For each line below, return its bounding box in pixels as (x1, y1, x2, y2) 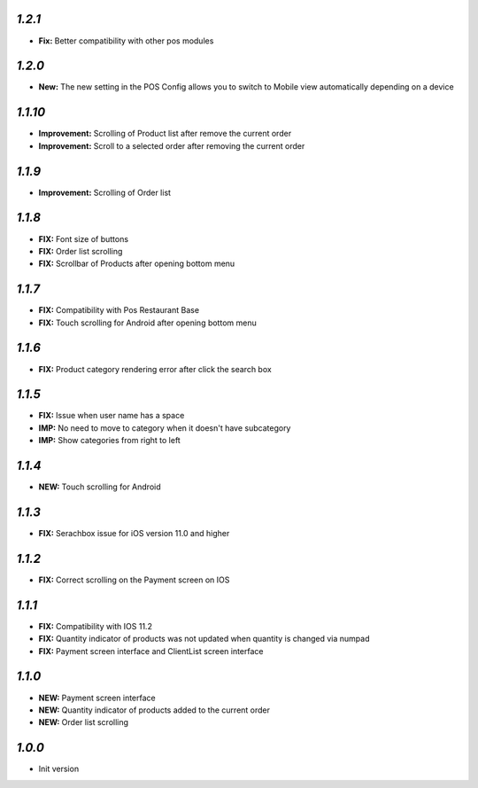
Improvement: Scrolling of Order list (38, 187, 172, 198)
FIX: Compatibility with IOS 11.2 (38, 620, 152, 631)
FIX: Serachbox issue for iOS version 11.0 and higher (38, 528, 230, 539)
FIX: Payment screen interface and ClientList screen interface (38, 645, 265, 656)
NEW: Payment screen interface (38, 692, 156, 703)
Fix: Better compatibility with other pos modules (38, 35, 214, 46)
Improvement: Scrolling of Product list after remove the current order (38, 129, 292, 139)
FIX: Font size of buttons (38, 233, 128, 244)
